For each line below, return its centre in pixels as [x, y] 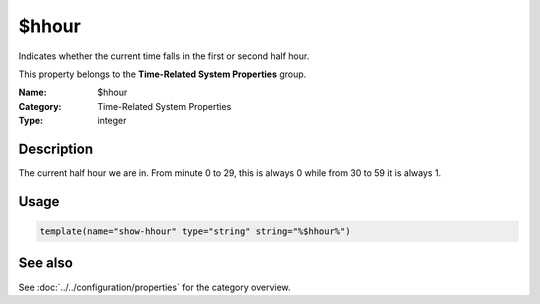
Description [56, 148]
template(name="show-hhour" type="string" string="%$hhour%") [195, 231]
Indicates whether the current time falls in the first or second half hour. [164, 56]
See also [46, 263]
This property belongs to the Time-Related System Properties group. [162, 74]
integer [112, 121]
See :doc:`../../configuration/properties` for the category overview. [154, 287]
